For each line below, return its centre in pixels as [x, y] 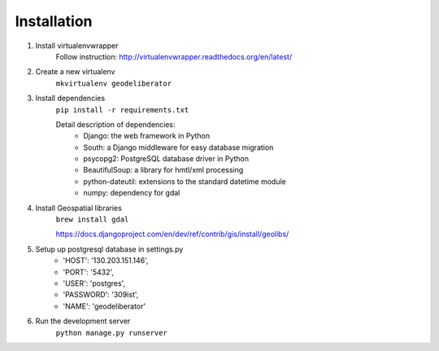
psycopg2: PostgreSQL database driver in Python [166, 159]
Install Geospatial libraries [78, 208]
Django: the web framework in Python [147, 136]
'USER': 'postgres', [94, 283]
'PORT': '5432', [88, 272]
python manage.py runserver [112, 333]
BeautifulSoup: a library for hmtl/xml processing [163, 170]
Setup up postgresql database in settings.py [109, 249]
